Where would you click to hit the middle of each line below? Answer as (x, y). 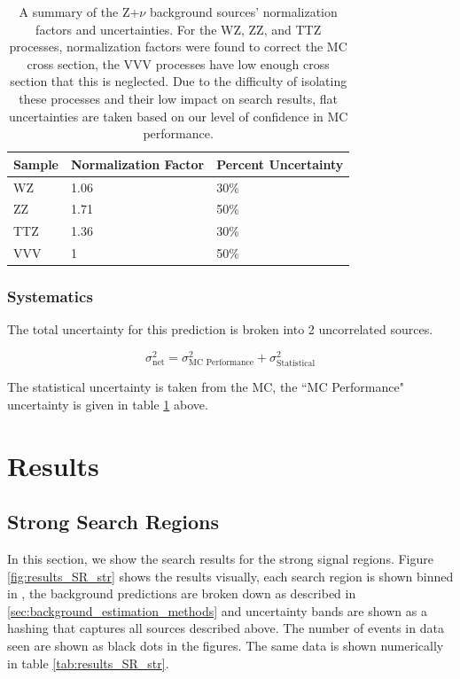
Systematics (50, 297)
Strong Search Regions (113, 522)
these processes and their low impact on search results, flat (178, 98)
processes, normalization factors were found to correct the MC (178, 47)
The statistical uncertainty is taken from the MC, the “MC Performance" (206, 387)
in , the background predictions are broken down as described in (182, 593)
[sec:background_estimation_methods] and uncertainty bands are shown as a (217, 610)
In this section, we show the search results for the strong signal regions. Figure (220, 559)
